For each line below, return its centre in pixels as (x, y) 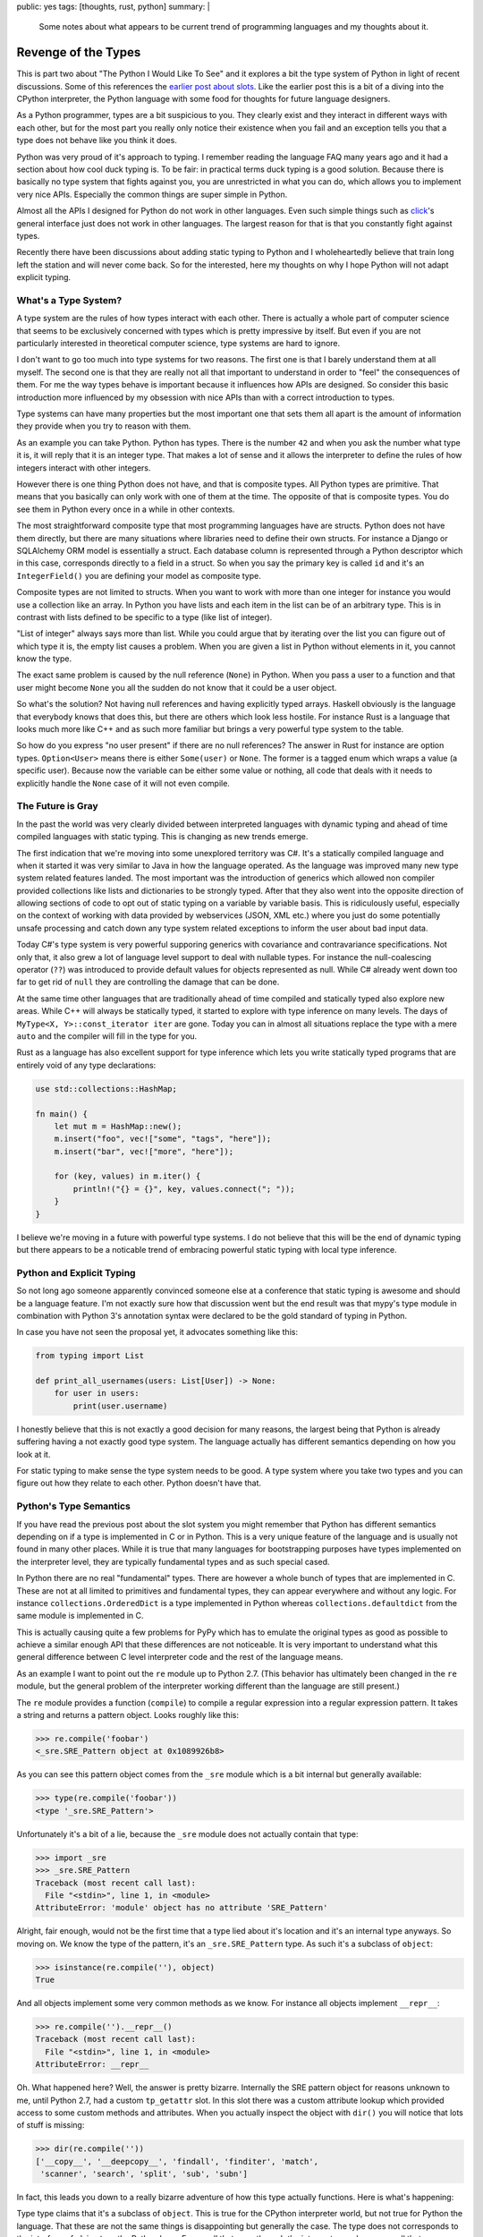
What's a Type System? (69, 300)
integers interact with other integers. (84, 468)
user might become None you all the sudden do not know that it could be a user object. (177, 687)
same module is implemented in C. (80, 1616)
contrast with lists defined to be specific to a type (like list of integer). (144, 617)
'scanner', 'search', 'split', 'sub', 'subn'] (144, 2174)
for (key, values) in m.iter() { (127, 1176)
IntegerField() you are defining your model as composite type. (139, 575)
